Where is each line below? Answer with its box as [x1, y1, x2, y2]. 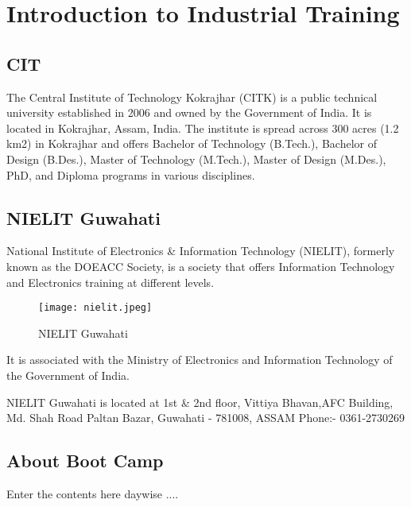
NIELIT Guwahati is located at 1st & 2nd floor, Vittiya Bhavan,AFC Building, [6, 393, 394, 410]
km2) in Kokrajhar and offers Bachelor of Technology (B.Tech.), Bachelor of [6, 135, 377, 152]
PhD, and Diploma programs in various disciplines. [6, 166, 255, 183]
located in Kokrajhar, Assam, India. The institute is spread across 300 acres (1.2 [6, 119, 399, 136]
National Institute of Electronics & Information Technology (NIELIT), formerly [6, 242, 395, 259]
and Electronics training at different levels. [6, 273, 215, 290]
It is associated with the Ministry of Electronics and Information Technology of [6, 351, 393, 368]
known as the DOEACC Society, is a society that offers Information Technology [6, 257, 395, 274]
